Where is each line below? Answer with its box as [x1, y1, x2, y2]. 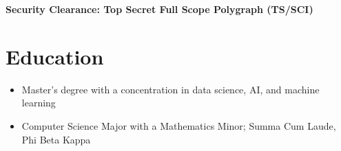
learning [21, 95, 56, 110]
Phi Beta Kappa [21, 132, 91, 146]
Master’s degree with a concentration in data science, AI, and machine [21, 82, 320, 96]
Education [6, 42, 104, 70]
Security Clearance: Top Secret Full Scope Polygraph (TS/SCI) [6, 2, 313, 16]
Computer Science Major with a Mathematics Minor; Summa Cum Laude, [21, 118, 336, 132]
